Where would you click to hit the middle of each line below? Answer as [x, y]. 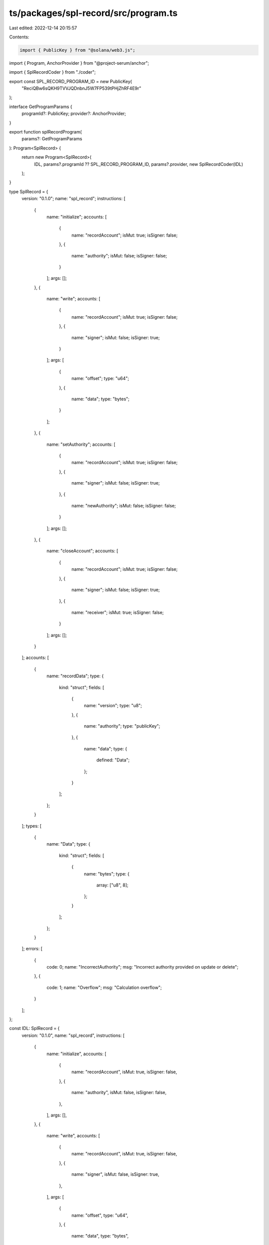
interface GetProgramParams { [41, 107]
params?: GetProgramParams [52, 139]
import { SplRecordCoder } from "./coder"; [53, 72]
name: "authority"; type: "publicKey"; [122, 726]
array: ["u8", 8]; [113, 885]
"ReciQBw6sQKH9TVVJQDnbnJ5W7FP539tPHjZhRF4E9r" [81, 88]
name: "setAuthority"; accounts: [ [81, 444]
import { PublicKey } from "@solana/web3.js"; [77, 50]
